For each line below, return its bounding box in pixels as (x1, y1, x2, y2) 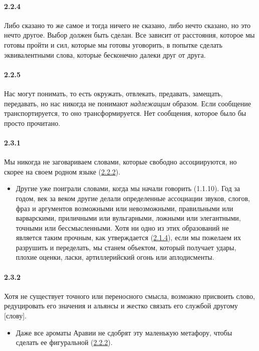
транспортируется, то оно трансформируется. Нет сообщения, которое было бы (4, 108, 246, 118)
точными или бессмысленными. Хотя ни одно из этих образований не (16, 222, 229, 233)
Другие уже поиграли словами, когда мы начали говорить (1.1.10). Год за (16, 183, 240, 194)
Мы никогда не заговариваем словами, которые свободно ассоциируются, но (4, 156, 237, 167)
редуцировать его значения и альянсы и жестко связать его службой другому (4, 300, 238, 311)
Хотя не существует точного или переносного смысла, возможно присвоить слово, (4, 290, 255, 301)
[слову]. (4, 310, 27, 321)
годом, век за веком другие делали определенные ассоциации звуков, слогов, (16, 193, 250, 203)
